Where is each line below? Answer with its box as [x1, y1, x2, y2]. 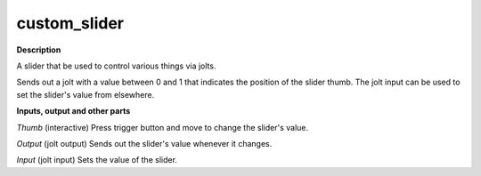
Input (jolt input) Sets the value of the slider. [16, 155, 178, 165]
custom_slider [16, 13, 125, 33]
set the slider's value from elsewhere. [16, 89, 155, 100]
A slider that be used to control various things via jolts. [16, 60, 216, 71]
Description [16, 44, 61, 55]
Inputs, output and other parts [16, 106, 131, 116]
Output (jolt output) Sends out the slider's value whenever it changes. [16, 138, 273, 148]
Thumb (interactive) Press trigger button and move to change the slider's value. [16, 122, 309, 132]
